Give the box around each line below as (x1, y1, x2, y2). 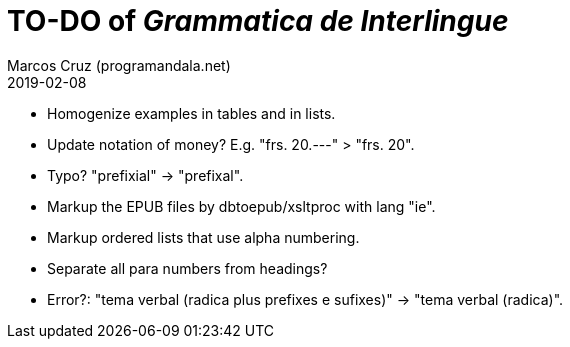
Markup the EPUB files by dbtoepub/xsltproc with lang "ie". (47, 197, 436, 215)
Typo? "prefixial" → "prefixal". (47, 166, 244, 184)
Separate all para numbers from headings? (47, 259, 328, 277)
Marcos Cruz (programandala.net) (7, 56, 231, 74)
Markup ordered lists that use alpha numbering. (47, 228, 360, 246)
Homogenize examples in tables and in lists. (47, 104, 336, 122)
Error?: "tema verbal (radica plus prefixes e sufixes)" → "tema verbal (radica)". (47, 290, 564, 308)
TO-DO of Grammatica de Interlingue (7, 4, 509, 38)
